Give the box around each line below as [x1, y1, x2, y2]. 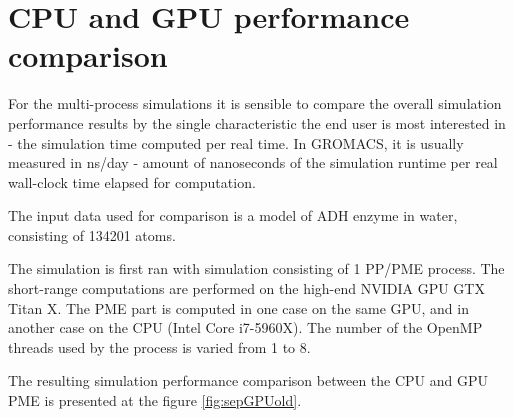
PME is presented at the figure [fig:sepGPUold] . [8, 390, 302, 411]
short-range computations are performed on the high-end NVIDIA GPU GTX [8, 278, 485, 299]
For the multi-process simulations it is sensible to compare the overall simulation [8, 93, 502, 114]
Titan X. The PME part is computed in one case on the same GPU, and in [8, 297, 469, 318]
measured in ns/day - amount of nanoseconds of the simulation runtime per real [8, 152, 498, 173]
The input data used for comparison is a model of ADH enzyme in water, [8, 205, 458, 226]
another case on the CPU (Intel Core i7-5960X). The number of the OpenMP [8, 317, 483, 338]
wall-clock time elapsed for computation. [8, 171, 256, 192]
